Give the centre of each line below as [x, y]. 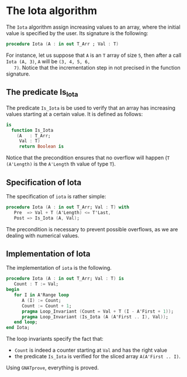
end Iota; [18, 328]
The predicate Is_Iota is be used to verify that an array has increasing [91, 108]
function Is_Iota [32, 130]
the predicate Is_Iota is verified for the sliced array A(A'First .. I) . [98, 357]
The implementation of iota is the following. [59, 268]
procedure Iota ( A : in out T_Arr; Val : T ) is [65, 279]
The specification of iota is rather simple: [56, 196]
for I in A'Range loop [41, 295]
